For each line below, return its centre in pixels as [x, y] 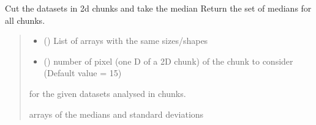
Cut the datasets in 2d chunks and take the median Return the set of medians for [158, 8]
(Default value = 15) [83, 73]
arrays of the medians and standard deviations [116, 114]
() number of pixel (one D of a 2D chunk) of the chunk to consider [168, 61]
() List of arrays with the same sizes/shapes [126, 41]
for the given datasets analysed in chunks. [107, 93]
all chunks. [25, 20]
